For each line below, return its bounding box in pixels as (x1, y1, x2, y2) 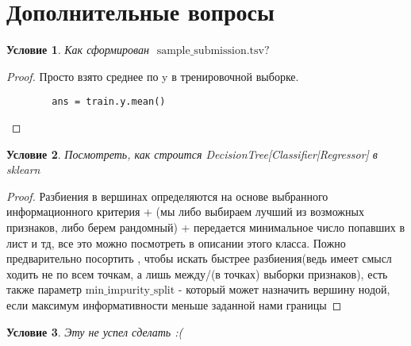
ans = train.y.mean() (52, 96, 166, 108)
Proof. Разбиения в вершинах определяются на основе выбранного (6, 187, 328, 204)
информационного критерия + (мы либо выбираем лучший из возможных (6, 203, 364, 220)
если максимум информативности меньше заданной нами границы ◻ (6, 296, 342, 313)
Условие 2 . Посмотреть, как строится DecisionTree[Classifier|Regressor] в (6, 145, 378, 162)
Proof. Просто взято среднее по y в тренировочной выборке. (6, 67, 299, 84)
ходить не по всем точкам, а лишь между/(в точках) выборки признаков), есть (6, 265, 388, 282)
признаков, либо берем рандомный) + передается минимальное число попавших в (6, 218, 405, 235)
